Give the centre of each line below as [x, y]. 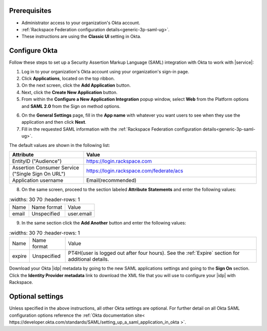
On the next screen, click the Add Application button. [76, 85]
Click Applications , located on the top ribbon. [68, 78]
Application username [38, 180]
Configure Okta [33, 51]
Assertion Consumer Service [45, 167]
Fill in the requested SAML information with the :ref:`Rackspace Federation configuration [112, 129]
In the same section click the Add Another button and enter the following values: [104, 223]
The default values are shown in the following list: [60, 145]
